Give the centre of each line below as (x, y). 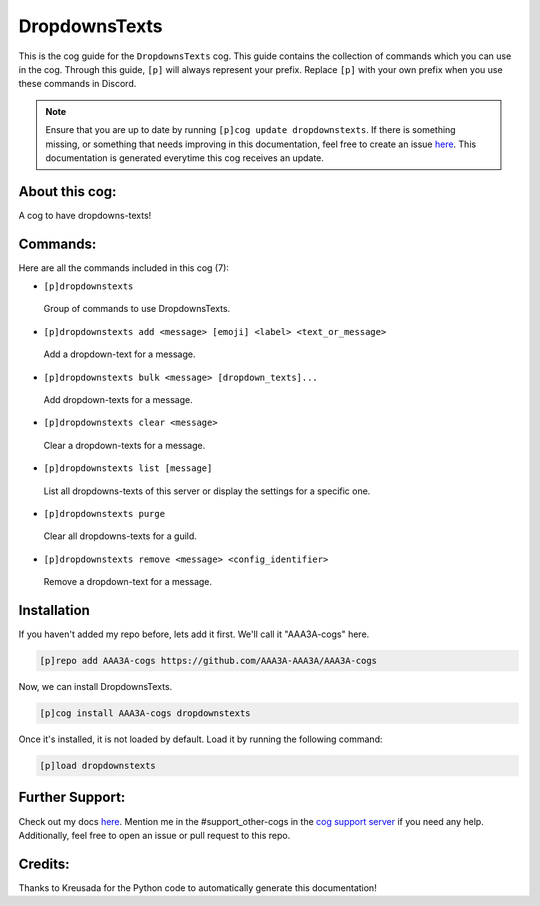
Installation (54, 610)
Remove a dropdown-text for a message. (128, 582)
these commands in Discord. (77, 84)
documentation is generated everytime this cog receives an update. (185, 157)
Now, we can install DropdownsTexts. (95, 687)
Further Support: (72, 797)
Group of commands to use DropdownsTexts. (137, 309)
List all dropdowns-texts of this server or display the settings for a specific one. (207, 491)
